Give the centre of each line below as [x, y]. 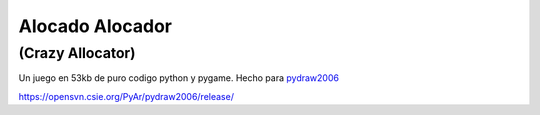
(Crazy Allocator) [77, 53]
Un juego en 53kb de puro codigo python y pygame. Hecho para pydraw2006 [179, 78]
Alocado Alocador [95, 26]
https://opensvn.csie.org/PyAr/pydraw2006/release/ [126, 96]
